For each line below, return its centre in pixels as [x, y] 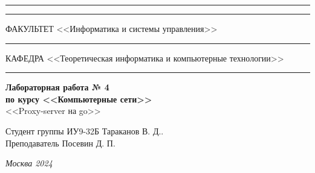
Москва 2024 [29, 163]
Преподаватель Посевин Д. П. [60, 143]
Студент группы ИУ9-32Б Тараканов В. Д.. [85, 131]
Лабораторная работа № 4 [57, 87]
